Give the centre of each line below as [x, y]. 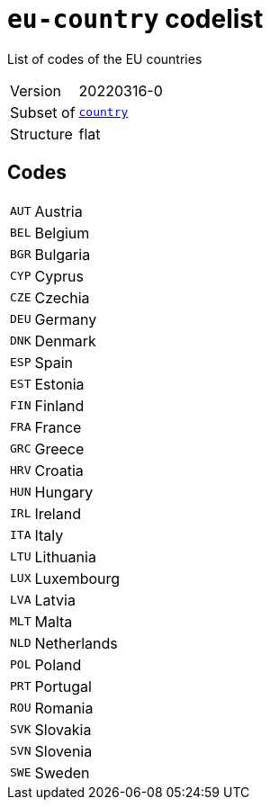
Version [36, 90]
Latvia [55, 600]
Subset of [43, 112]
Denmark [65, 341]
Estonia [59, 384]
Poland [58, 664]
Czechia [62, 297]
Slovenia [63, 751]
